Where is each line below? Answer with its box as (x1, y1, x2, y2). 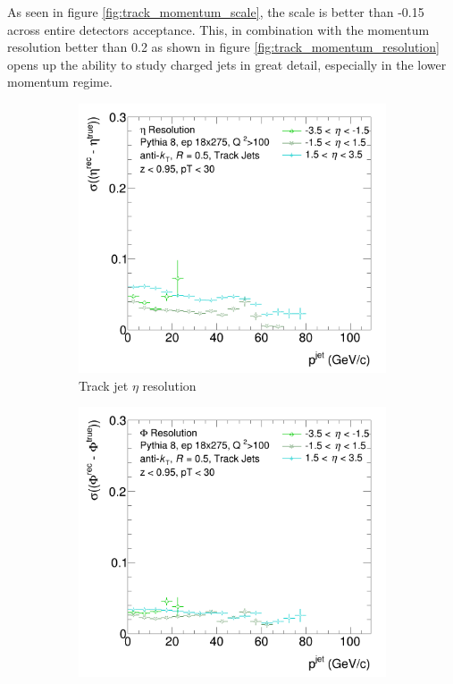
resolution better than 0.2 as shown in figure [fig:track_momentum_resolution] (7, 38, 440, 56)
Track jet (79, 376, 129, 394)
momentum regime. (7, 72, 113, 91)
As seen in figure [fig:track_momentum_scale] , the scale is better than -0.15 (7, 3, 424, 21)
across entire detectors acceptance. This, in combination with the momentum (7, 20, 430, 38)
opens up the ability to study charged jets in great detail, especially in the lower (7, 55, 447, 73)
